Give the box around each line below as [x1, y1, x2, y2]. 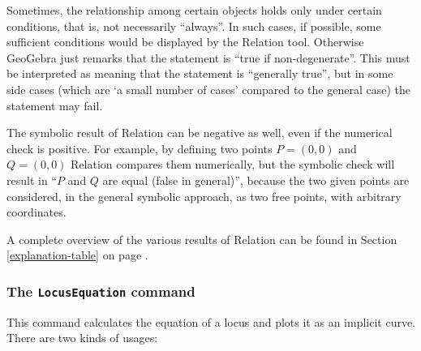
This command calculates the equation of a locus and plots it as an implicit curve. [6, 313, 416, 330]
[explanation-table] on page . [6, 246, 148, 263]
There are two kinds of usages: [6, 329, 158, 346]
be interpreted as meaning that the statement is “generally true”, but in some [6, 65, 393, 82]
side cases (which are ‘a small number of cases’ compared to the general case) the [6, 80, 410, 97]
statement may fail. [6, 96, 103, 113]
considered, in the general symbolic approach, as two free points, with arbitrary [6, 187, 402, 204]
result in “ [6, 171, 57, 188]
